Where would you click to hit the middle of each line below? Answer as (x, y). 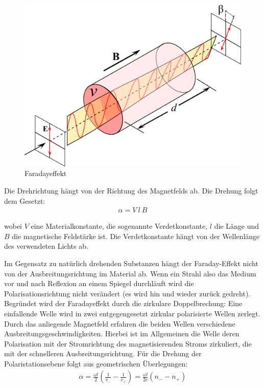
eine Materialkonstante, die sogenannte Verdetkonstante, (119, 226)
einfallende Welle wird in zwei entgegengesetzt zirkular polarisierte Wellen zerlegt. (132, 313)
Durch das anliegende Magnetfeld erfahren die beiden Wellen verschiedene (120, 323)
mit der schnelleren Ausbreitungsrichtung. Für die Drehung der (103, 353)
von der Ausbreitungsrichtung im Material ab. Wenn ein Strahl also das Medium (130, 273)
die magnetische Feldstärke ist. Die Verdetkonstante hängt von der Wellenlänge (136, 236)
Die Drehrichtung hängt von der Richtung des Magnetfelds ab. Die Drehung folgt (131, 190)
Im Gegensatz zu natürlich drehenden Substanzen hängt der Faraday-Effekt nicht (131, 263)
